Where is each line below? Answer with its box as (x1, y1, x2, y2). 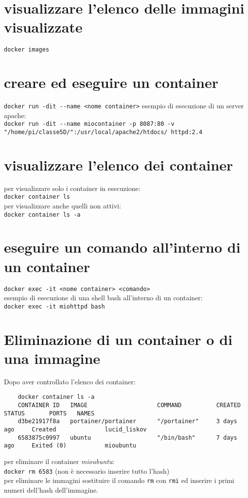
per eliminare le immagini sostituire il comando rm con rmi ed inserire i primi (4, 475, 234, 485)
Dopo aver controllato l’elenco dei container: (4, 376, 136, 386)
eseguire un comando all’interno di (4, 237, 241, 257)
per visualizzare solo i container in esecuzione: (4, 183, 141, 193)
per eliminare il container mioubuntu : (4, 456, 115, 466)
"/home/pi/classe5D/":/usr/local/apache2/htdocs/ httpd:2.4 (4, 129, 203, 136)
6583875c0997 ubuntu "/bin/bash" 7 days (18, 434, 237, 441)
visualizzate (4, 17, 83, 37)
